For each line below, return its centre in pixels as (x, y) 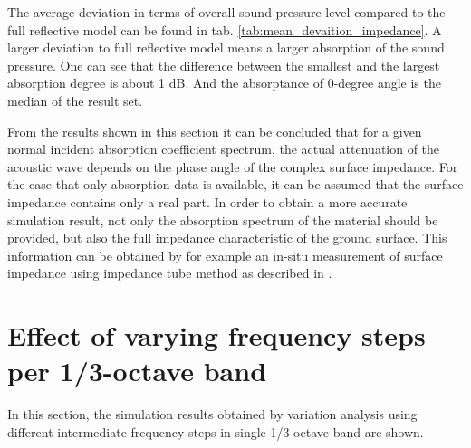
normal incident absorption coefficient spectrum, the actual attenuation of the (224, 149)
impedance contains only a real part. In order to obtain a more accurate (207, 201)
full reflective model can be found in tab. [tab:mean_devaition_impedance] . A (225, 29)
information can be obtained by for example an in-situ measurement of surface (225, 255)
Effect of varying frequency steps (216, 335)
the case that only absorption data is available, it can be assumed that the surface (235, 184)
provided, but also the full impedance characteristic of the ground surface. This (227, 238)
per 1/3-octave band (137, 371)
